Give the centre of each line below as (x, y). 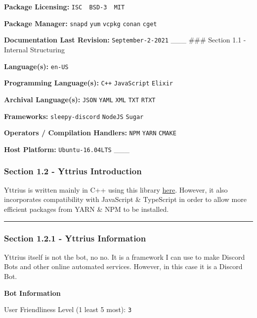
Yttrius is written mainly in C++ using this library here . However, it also (116, 189)
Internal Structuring (35, 49)
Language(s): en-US (36, 66)
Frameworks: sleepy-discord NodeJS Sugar (74, 116)
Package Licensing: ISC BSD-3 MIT (64, 6)
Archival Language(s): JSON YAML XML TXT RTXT (80, 99)
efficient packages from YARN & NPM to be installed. (86, 209)
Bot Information (32, 293)
